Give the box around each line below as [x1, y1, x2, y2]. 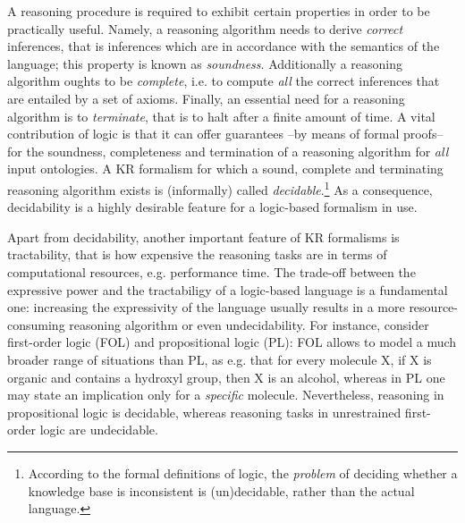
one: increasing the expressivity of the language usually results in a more [7, 298, 405, 316]
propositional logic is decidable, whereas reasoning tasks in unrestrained [7, 402, 402, 421]
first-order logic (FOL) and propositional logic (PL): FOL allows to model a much [7, 333, 457, 351]
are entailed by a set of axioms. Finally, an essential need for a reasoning [7, 89, 405, 107]
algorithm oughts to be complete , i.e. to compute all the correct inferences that [7, 72, 440, 90]
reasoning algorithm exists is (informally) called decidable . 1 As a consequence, [7, 177, 433, 198]
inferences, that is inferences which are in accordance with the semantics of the [7, 37, 440, 55]
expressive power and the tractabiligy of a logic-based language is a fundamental [7, 280, 448, 299]
